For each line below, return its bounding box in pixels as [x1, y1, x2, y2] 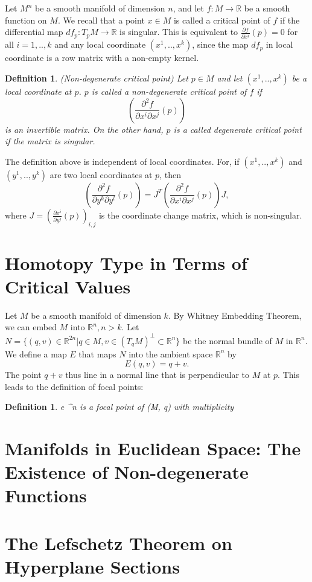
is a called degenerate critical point [173, 123, 302, 135]
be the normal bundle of [183, 334, 272, 347]
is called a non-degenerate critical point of [91, 85, 247, 97]
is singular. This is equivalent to [119, 25, 238, 38]
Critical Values [5, 273, 131, 298]
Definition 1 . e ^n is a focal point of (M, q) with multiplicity [5, 400, 234, 413]
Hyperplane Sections [5, 554, 180, 578]
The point [5, 368, 42, 381]
